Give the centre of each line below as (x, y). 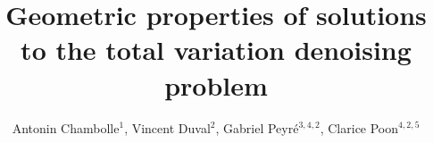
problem (216, 84)
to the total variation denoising (216, 50)
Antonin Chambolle (66, 127)
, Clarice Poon (359, 127)
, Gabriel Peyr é (257, 127)
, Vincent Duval (167, 127)
